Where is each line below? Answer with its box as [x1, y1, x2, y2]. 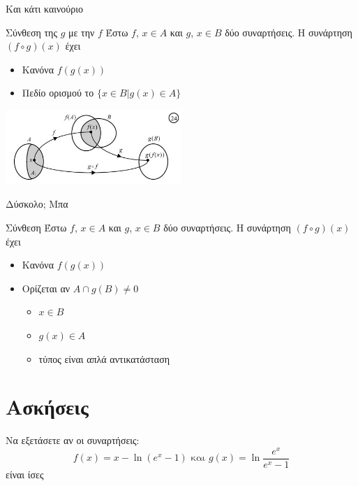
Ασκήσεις [6, 392, 89, 421]
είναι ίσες [6, 467, 44, 482]
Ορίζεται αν [22, 280, 70, 295]
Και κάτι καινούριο [6, 1, 84, 15]
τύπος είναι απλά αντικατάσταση [38, 351, 170, 366]
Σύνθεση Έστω [6, 220, 67, 235]
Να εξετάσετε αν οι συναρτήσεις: [6, 433, 140, 448]
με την [68, 24, 95, 39]
